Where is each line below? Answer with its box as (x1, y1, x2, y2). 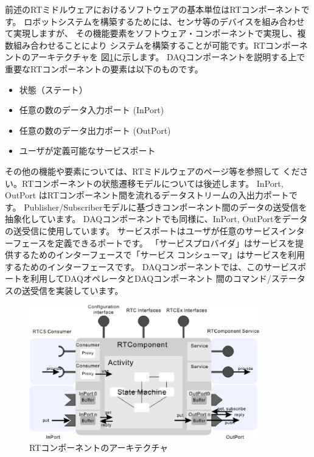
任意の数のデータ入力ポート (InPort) (19, 103, 164, 116)
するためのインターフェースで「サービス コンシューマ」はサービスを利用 (13, 248, 305, 261)
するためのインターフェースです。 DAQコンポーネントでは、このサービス (5, 260, 298, 273)
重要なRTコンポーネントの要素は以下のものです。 (5, 62, 203, 75)
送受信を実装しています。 (21, 284, 124, 296)
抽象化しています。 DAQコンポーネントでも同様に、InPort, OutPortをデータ (5, 212, 308, 225)
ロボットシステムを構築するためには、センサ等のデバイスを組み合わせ (24, 15, 305, 27)
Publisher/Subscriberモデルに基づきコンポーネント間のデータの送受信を (24, 200, 307, 213)
